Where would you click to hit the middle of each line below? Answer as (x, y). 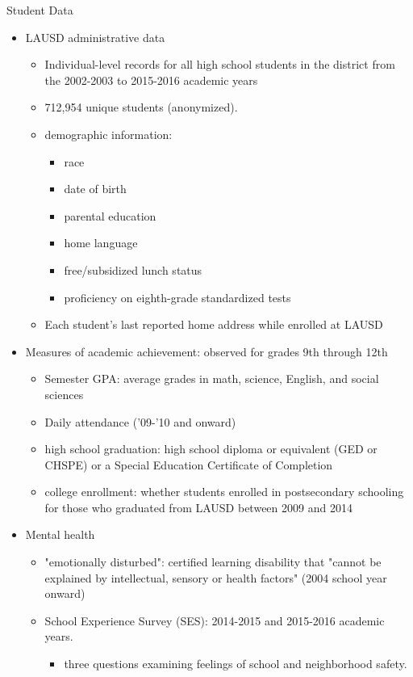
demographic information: (108, 134)
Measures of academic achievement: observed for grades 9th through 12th (206, 351)
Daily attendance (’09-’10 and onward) (140, 421)
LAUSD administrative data (95, 37)
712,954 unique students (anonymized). (141, 107)
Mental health (60, 534)
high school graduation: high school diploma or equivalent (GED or (211, 449)
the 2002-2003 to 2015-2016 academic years (151, 80)
